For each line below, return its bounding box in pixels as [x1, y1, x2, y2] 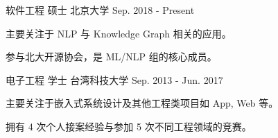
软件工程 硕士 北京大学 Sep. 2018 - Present [6, 3, 195, 17]
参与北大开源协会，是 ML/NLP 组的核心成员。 [6, 49, 217, 64]
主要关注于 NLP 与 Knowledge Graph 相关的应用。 [6, 26, 232, 40]
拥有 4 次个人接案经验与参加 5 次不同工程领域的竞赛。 [6, 119, 252, 133]
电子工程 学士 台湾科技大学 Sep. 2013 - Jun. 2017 [6, 72, 223, 87]
